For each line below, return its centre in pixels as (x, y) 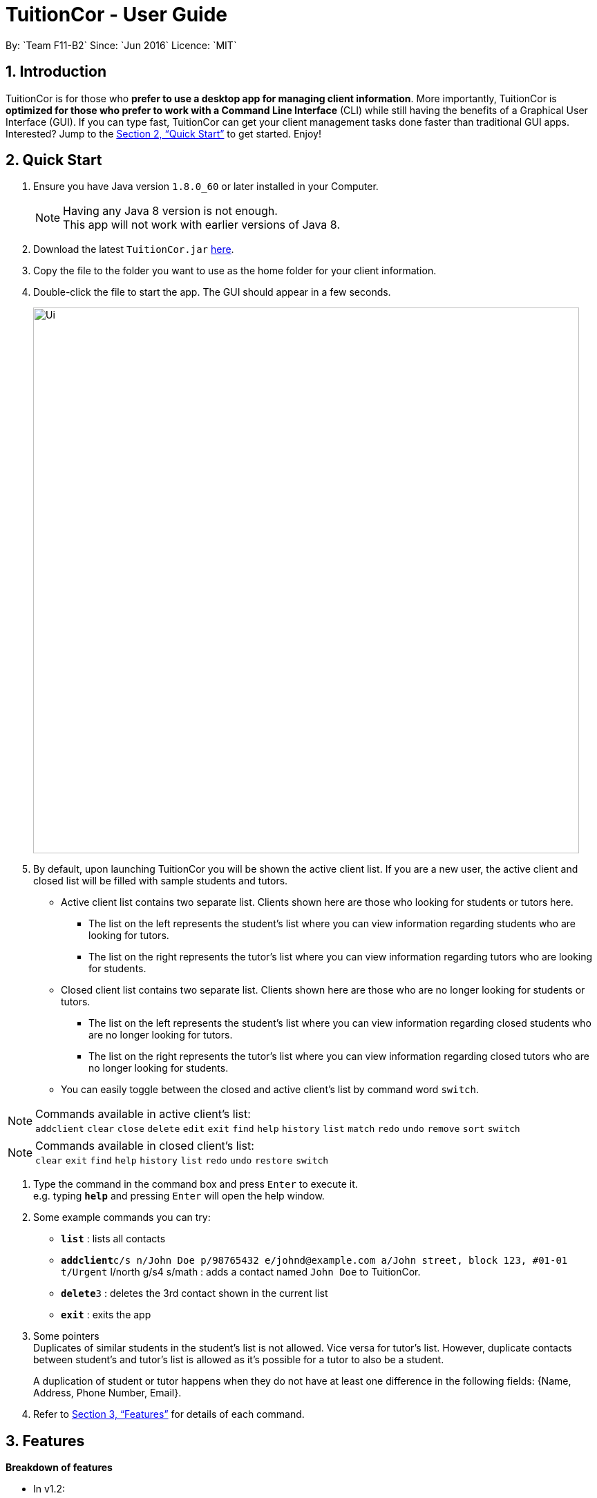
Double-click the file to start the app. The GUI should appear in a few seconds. (212, 292)
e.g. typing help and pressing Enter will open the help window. (179, 1196)
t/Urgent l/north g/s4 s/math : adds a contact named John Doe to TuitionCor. (241, 1272)
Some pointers (66, 1336)
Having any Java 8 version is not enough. (170, 211)
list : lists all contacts (113, 1239)
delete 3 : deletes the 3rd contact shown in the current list (195, 1293)
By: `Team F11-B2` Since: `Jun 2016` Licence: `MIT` (121, 45)
